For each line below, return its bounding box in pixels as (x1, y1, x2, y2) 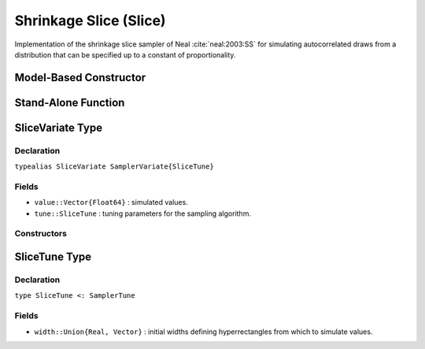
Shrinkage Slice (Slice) (14, 12, 166, 29)
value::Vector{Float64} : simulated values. (34, 198, 188, 207)
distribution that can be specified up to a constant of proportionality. (14, 50, 236, 59)
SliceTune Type (14, 251, 92, 264)
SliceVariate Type (14, 121, 102, 134)
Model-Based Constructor (14, 71, 146, 84)
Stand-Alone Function (14, 95, 125, 110)
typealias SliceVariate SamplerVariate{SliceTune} (14, 162, 214, 171)
